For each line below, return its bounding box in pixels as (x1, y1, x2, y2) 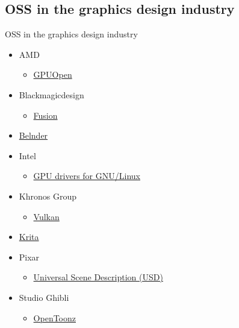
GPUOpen (33, 68, 72, 81)
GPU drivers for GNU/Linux (33, 169, 140, 182)
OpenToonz (33, 311, 76, 324)
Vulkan (33, 210, 60, 222)
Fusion (33, 109, 58, 121)
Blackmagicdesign (19, 88, 84, 101)
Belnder (19, 129, 48, 142)
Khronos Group (19, 189, 76, 202)
